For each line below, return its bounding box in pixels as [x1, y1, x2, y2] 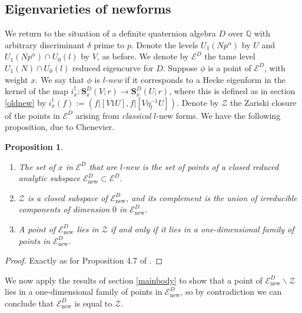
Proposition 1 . [5, 140, 63, 152]
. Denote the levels [131, 38, 198, 51]
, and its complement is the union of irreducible [125, 191, 297, 204]
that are [89, 160, 117, 172]
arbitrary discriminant [5, 38, 85, 51]
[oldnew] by [5, 96, 47, 108]
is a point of [208, 61, 251, 74]
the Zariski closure [230, 96, 297, 108]
